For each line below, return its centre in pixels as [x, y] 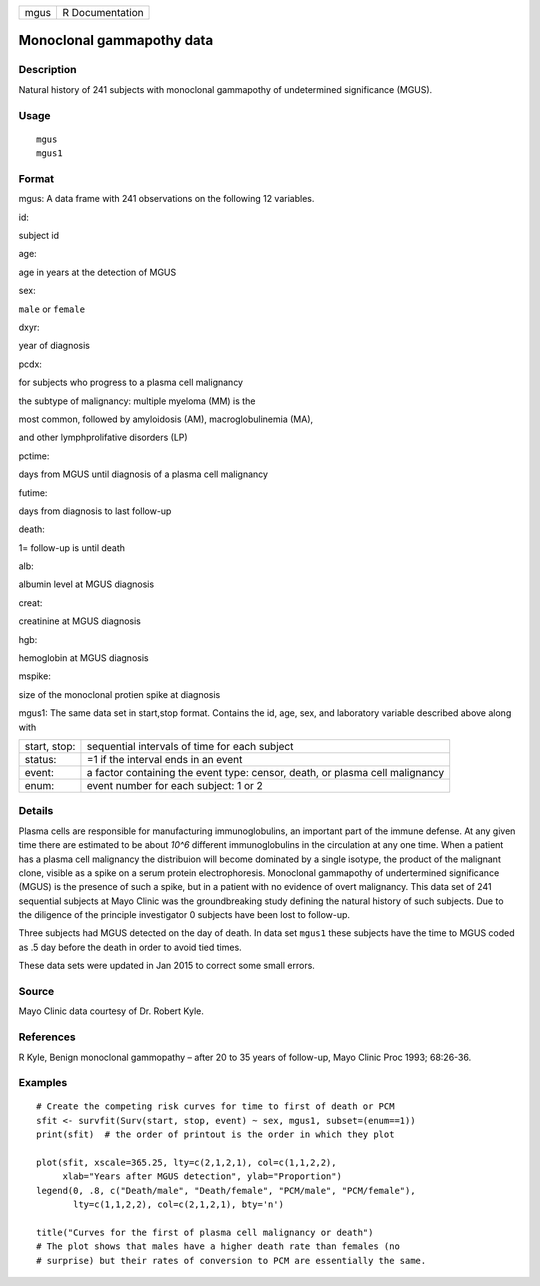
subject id [39, 236]
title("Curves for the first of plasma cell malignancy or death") [205, 1232]
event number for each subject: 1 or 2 [175, 785]
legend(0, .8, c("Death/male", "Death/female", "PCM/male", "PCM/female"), [226, 1190]
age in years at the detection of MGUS [97, 272]
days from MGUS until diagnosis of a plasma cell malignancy [143, 474]
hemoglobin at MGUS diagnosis [83, 658]
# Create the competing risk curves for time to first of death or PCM [215, 1106]
